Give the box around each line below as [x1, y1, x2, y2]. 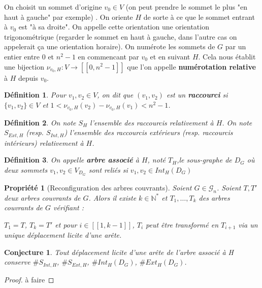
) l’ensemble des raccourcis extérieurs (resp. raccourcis [64, 127, 233, 138]
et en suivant [150, 51, 190, 61]
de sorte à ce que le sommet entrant [143, 11, 255, 22]
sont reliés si [88, 164, 128, 175]
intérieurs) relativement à [4, 137, 84, 148]
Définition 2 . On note [4, 117, 76, 127]
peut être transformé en [146, 219, 219, 230]
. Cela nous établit [198, 51, 256, 61]
